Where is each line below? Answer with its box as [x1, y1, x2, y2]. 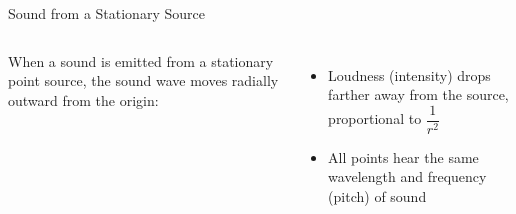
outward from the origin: [8, 89, 159, 110]
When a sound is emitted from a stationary [8, 50, 274, 71]
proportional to [328, 108, 422, 129]
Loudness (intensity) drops [328, 64, 491, 85]
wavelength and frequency [328, 166, 487, 187]
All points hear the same [328, 146, 479, 167]
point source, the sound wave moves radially [8, 70, 279, 91]
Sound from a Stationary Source [8, 3, 205, 23]
